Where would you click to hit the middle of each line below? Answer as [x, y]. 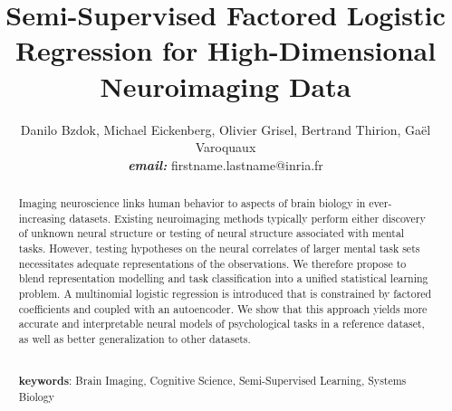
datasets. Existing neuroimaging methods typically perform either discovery [247, 218]
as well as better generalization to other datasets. [135, 338]
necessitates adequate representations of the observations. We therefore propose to [212, 263]
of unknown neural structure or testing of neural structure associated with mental [212, 233]
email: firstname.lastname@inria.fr [226, 164]
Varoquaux [226, 147]
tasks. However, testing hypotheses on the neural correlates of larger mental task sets [219, 249]
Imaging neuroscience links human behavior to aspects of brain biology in [192, 203]
